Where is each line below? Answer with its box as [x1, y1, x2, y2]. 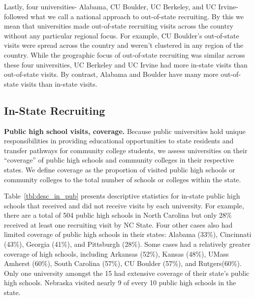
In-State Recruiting [4, 102, 105, 118]
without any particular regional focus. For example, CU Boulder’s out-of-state [4, 30, 239, 40]
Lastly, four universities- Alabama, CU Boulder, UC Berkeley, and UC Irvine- [4, 1, 238, 11]
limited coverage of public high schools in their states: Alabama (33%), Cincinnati [4, 229, 252, 239]
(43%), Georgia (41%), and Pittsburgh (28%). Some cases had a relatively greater [4, 239, 251, 249]
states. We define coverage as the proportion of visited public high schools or [4, 164, 235, 174]
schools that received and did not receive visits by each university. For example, [4, 200, 244, 210]
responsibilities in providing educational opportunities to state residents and [4, 135, 234, 146]
